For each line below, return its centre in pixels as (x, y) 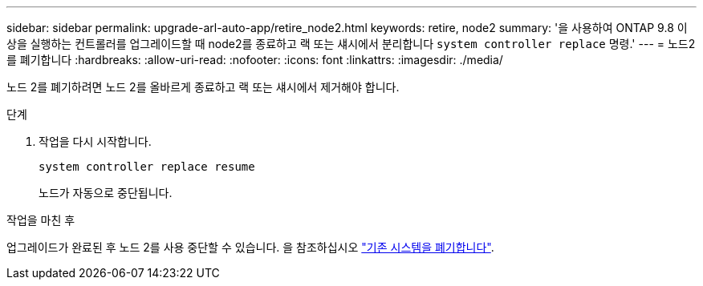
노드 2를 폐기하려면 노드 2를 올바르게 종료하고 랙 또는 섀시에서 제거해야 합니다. (203, 87)
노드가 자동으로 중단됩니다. (106, 193)
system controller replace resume (147, 167)
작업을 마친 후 (41, 220)
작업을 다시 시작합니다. (95, 141)
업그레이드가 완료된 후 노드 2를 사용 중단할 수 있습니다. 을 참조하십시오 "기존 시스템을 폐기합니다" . (250, 247)
